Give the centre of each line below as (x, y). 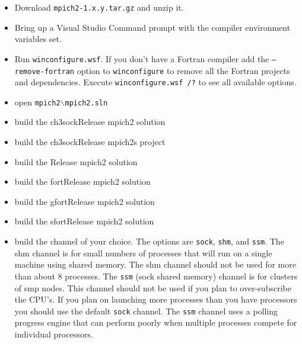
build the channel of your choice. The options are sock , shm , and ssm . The (149, 241)
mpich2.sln (86, 103)
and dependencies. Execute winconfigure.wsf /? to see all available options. (155, 82)
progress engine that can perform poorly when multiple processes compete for (156, 322)
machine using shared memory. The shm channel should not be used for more (155, 264)
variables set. (38, 39)
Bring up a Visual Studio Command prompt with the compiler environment (152, 27)
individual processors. (54, 334)
